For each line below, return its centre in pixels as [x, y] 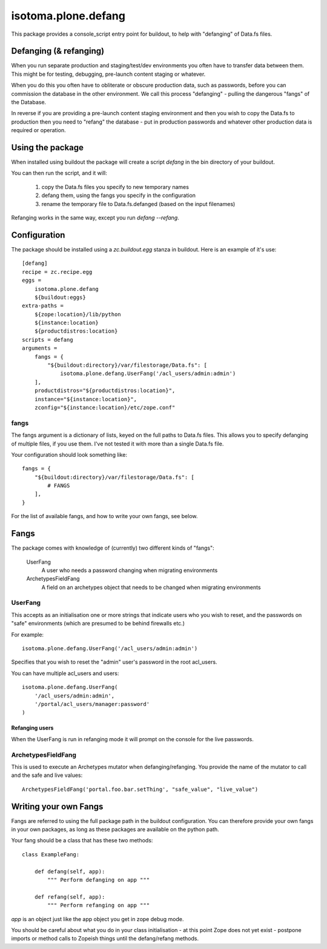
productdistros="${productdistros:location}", [105, 391]
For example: [28, 634]
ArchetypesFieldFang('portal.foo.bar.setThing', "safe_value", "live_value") [140, 789]
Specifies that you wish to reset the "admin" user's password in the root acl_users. [114, 662]
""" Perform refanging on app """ [99, 905]
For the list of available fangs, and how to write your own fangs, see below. [104, 516]
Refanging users [32, 728]
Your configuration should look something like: [69, 455]
